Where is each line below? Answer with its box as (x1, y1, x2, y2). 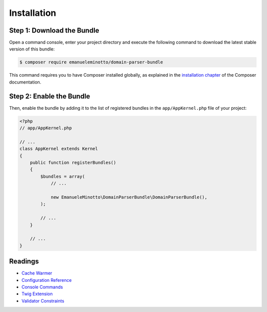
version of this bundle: (9, 46, 55, 52)
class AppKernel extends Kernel (19, 146, 98, 152)
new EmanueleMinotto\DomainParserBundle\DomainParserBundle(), (50, 194, 208, 200)
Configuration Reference (21, 277, 72, 283)
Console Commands (21, 284, 63, 290)
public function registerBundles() (30, 160, 116, 166)
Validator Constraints (21, 298, 64, 304)
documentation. (9, 79, 42, 85)
